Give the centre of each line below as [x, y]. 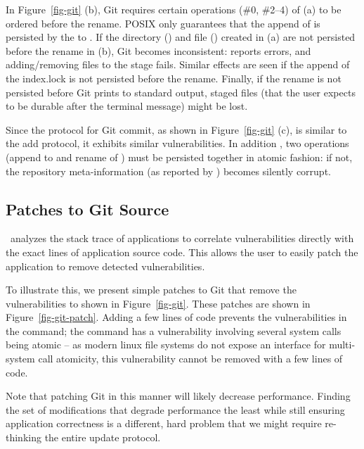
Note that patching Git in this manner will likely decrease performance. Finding [178, 396]
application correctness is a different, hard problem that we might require [164, 423]
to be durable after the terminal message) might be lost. [127, 106]
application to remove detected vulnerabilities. [105, 266]
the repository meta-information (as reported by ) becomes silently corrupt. [168, 171]
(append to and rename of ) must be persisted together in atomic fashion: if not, [179, 157]
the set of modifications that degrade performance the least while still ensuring [175, 409]
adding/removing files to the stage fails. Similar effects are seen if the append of [178, 64]
